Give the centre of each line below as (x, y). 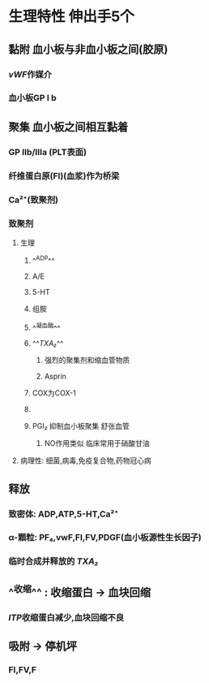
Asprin (55, 376)
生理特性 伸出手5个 (72, 17)
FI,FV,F (22, 669)
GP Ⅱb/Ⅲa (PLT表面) (48, 152)
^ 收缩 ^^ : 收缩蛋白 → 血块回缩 (80, 591)
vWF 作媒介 (30, 74)
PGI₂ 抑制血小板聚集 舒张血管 (81, 426)
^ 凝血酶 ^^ (46, 327)
